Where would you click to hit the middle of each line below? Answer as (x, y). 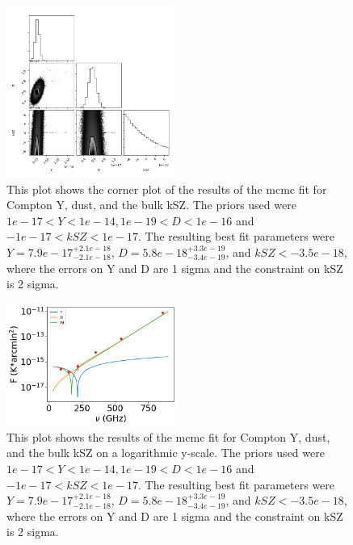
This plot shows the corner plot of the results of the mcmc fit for (167, 189)
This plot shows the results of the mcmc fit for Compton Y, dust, (168, 436)
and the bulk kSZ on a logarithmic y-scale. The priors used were (166, 453)
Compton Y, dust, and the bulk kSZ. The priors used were (151, 205)
